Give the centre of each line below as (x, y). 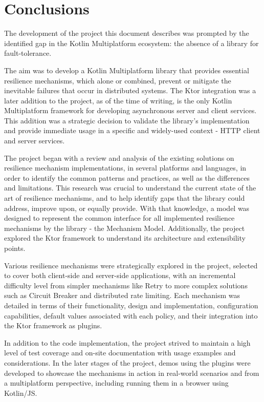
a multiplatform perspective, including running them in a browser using (116, 383)
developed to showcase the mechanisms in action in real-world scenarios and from (132, 373)
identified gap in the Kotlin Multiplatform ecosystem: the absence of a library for (131, 43)
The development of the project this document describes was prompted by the (127, 33)
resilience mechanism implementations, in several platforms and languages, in (125, 168)
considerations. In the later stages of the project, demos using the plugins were (127, 362)
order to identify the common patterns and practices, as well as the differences (127, 177)
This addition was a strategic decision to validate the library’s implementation (127, 120)
